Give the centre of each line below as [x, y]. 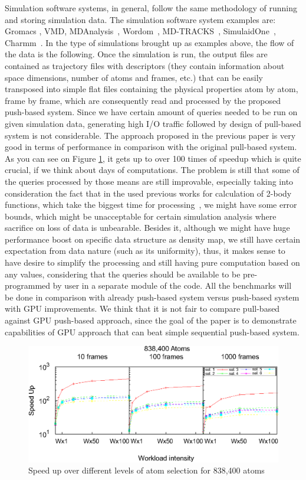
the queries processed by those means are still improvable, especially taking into [149, 181]
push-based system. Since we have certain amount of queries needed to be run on [151, 112]
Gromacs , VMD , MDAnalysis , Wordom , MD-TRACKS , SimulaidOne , [140, 31]
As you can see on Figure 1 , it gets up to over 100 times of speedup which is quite [153, 158]
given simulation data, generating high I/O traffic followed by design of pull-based [153, 123]
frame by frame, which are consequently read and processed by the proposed [143, 100]
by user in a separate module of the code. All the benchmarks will [172, 285]
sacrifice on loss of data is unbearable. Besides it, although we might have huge [147, 228]
